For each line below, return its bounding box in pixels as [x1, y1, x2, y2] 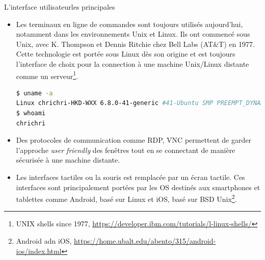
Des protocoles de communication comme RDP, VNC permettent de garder [16, 135, 251, 145]
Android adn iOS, [16, 236, 72, 246]
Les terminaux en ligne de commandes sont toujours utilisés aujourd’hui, [16, 18, 243, 29]
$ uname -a [16, 89, 53, 97]
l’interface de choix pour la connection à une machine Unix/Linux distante [16, 58, 249, 69]
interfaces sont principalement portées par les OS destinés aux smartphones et [16, 181, 260, 192]
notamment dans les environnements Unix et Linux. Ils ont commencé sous [16, 29, 250, 39]
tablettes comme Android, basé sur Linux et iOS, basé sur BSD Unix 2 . [16, 192, 237, 204]
